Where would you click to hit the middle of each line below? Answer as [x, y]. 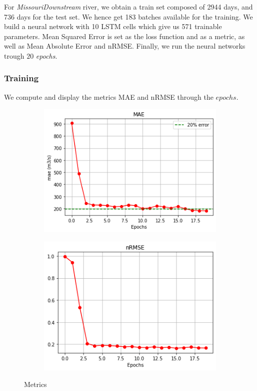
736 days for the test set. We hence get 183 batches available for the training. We [128, 16]
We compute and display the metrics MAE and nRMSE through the [109, 96]
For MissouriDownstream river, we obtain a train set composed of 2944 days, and [128, 7]
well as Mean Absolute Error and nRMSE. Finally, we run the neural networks [125, 46]
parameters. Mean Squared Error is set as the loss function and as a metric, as [124, 36]
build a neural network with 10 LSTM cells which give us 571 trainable [113, 26]
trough [14, 55]
